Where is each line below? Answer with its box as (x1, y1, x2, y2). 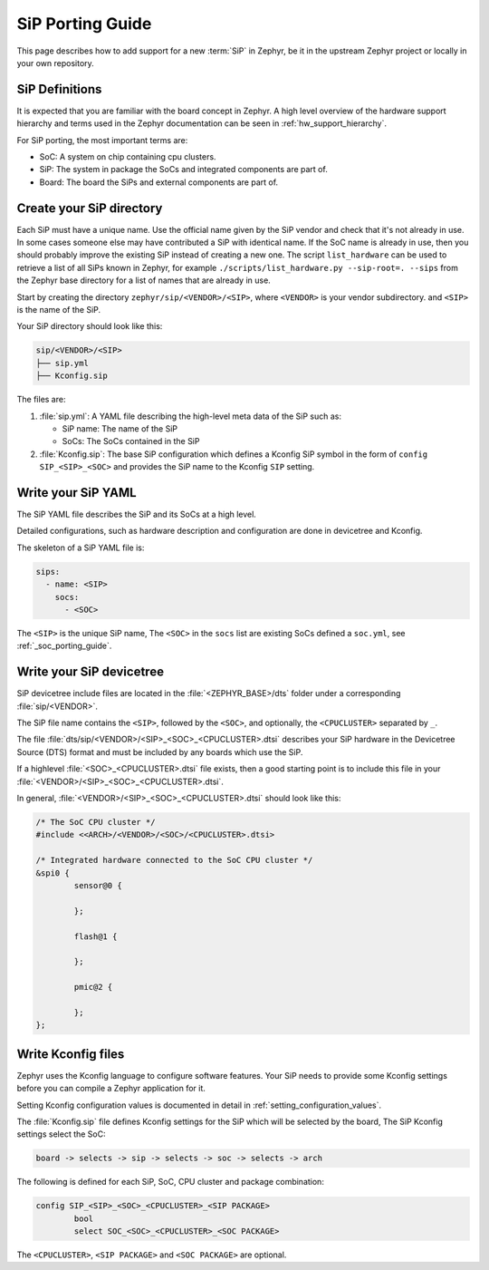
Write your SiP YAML (16, 485, 137, 500)
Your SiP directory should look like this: (16, 321, 163, 332)
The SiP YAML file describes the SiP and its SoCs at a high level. (16, 509, 257, 520)
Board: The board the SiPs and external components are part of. (39, 177, 279, 188)
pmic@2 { (73, 982, 113, 993)
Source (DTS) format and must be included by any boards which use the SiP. (16, 746, 303, 757)
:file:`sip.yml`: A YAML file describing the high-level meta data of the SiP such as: (39, 411, 342, 422)
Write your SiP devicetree (16, 664, 165, 680)
